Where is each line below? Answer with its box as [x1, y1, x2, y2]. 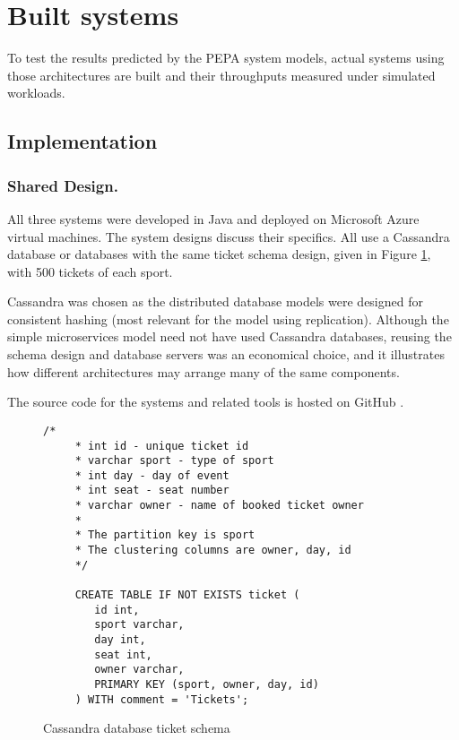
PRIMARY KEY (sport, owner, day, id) [94, 678, 319, 691]
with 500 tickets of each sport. [7, 262, 173, 280]
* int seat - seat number [74, 484, 229, 497]
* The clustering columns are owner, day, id [74, 544, 351, 557]
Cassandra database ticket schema [43, 718, 230, 737]
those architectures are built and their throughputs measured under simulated [7, 65, 436, 84]
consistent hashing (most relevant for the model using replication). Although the [7, 309, 449, 328]
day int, [94, 633, 146, 647]
